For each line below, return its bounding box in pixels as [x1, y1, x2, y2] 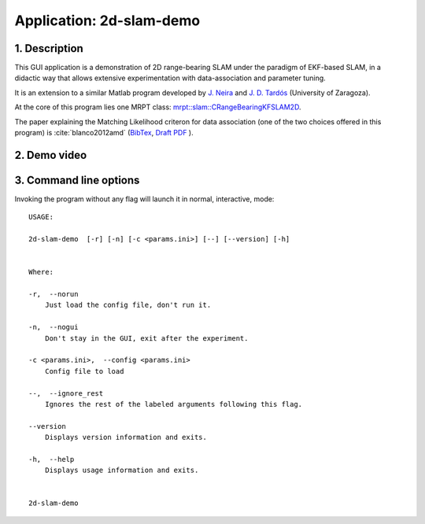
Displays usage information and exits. [44, 466, 199, 475]
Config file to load [44, 367, 124, 375]
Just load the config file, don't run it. [44, 301, 212, 310]
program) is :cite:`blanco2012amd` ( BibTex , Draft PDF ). [14, 128, 194, 138]
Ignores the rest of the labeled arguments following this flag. [44, 400, 303, 408]
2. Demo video [14, 148, 87, 161]
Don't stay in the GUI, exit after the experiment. [44, 334, 249, 342]
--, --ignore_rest [28, 389, 104, 397]
